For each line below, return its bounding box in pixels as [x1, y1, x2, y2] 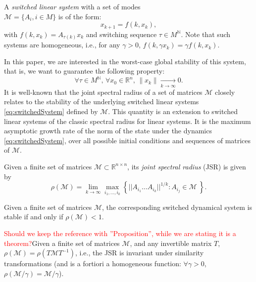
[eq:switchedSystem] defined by [4, 106, 98, 116]
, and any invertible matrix [130, 238, 212, 248]
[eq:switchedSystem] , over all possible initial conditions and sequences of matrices [4, 135, 251, 145]
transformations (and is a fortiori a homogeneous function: [4, 258, 181, 269]
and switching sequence [86, 29, 157, 39]
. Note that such [181, 29, 231, 39]
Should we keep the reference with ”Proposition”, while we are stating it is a [4, 228, 236, 238]
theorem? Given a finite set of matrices [4, 238, 120, 248]
